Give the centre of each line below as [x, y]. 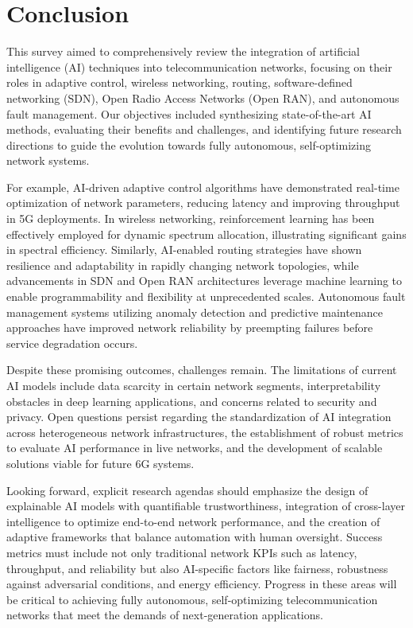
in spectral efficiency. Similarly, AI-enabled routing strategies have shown [184, 250]
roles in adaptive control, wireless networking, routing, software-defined [179, 82]
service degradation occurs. [72, 343]
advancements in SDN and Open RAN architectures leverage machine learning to [205, 281]
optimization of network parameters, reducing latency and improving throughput [203, 203]
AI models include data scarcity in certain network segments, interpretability [194, 385]
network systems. [48, 160]
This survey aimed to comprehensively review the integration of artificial [183, 51]
